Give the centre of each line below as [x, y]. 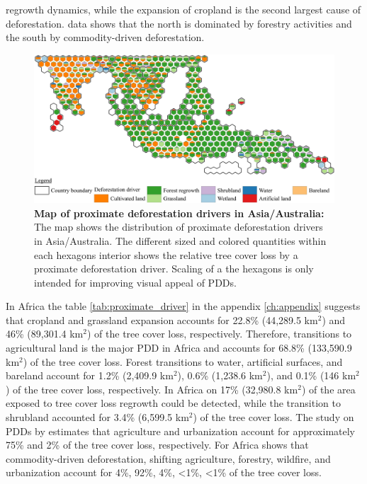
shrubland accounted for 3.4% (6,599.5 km [97, 417]
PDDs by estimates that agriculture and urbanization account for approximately [181, 431]
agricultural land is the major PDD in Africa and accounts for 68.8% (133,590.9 [179, 348]
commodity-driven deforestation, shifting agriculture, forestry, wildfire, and [168, 458]
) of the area [328, 389]
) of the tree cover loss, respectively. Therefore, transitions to [219, 334]
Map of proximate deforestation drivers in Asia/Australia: [179, 213]
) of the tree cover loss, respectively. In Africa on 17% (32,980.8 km [152, 389]
